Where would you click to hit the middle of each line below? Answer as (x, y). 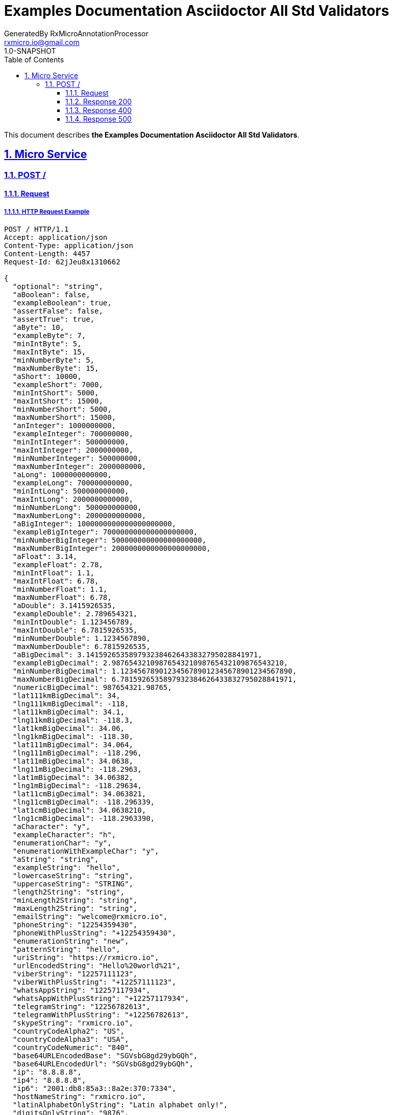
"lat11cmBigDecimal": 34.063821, (79, 794)
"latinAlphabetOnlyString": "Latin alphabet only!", (120, 1105)
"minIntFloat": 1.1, (54, 573)
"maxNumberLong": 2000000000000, (79, 515)
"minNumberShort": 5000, (62, 409)
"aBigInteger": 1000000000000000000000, (94, 523)
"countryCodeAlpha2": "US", (69, 1031)
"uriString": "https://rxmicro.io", (86, 957)
